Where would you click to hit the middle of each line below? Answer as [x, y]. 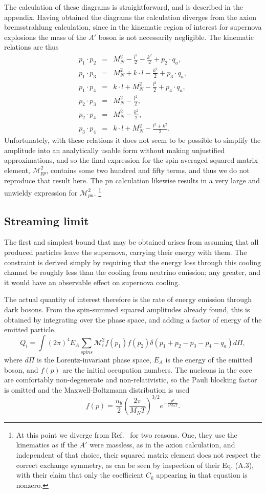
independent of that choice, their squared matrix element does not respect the [138, 455]
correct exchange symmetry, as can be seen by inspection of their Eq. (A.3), [135, 465]
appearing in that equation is [202, 475]
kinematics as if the [47, 445]
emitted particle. [30, 329]
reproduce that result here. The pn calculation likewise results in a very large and [132, 180]
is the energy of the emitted [209, 360]
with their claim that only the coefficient [80, 475]
